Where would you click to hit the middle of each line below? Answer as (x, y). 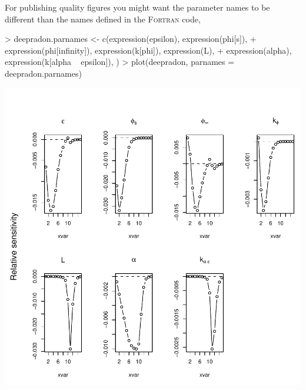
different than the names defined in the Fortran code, (103, 19)
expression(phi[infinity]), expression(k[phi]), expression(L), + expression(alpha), (148, 50)
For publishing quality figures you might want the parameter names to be (137, 7)
